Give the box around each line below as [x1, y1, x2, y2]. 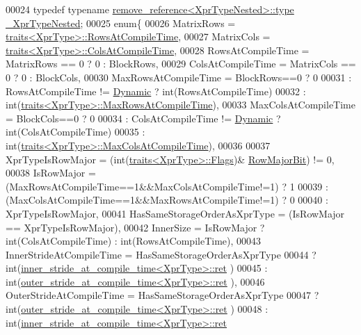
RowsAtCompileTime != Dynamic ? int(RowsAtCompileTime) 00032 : [6, 83, 306, 98]
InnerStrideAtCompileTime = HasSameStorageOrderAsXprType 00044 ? [6, 247, 316, 261]
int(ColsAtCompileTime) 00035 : [6, 124, 145, 139]
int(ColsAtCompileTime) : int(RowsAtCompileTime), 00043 [6, 234, 262, 248]
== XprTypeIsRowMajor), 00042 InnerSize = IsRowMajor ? [6, 220, 265, 234]
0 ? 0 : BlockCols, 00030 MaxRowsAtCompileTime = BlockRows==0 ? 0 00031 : [6, 70, 352, 84]
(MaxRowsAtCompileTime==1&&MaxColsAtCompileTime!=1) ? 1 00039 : [6, 179, 328, 193]
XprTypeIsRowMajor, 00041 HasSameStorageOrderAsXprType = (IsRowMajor [6, 206, 345, 220]
